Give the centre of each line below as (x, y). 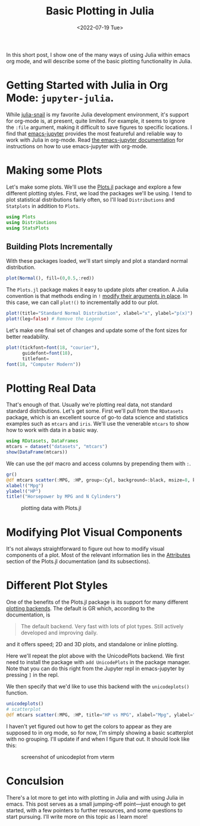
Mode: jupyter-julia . (60, 98)
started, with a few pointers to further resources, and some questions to (94, 810)
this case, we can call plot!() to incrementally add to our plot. (82, 302)
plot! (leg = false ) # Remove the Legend (54, 319)
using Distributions (32, 222)
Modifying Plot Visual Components (94, 532)
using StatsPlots (28, 228)
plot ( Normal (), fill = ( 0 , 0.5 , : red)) (50, 278)
